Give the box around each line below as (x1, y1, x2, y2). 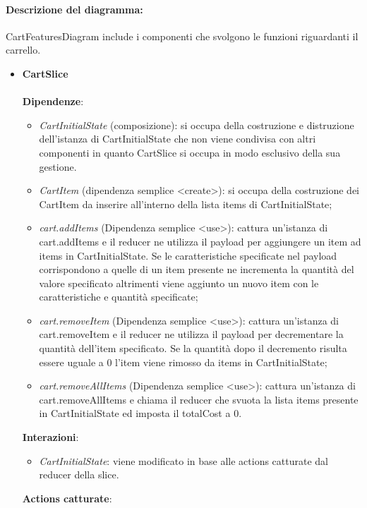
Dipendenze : (22, 94, 84, 109)
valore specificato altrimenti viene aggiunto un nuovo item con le (39, 275, 319, 290)
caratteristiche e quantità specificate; (39, 289, 198, 304)
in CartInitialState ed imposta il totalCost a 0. (39, 406, 242, 421)
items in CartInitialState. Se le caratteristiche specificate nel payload (39, 248, 337, 262)
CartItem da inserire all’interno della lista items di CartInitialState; (39, 196, 332, 211)
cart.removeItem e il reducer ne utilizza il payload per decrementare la (39, 327, 344, 341)
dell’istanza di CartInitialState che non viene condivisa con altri (39, 131, 316, 146)
